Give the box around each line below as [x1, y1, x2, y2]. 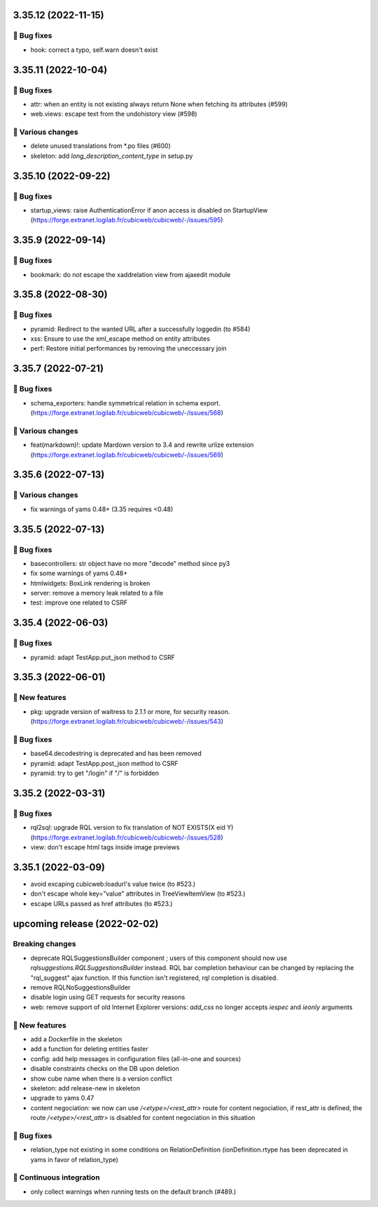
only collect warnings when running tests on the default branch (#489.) [30, 1187, 237, 1196]
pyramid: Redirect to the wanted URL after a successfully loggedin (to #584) [30, 325, 251, 333]
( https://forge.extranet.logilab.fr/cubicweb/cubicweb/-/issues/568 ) [30, 409, 224, 417]
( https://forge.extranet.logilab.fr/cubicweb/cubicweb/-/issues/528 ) [30, 833, 223, 842]
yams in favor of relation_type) [30, 1155, 119, 1164]
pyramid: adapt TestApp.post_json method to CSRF [30, 759, 178, 767]
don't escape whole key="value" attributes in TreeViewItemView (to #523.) [30, 889, 246, 898]
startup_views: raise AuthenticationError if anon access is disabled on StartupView [30, 206, 268, 214]
